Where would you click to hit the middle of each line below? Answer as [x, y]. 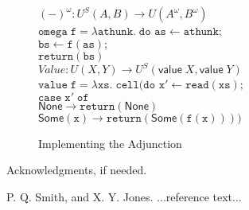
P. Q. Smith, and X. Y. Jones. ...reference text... [124, 196]
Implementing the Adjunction [110, 143]
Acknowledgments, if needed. [77, 170]
